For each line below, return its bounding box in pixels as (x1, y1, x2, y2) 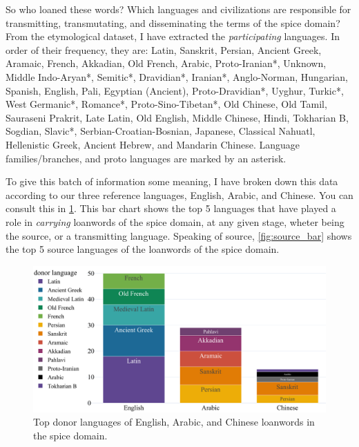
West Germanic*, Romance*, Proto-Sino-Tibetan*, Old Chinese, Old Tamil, (6, 97, 327, 111)
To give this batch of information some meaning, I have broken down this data (6, 174, 338, 189)
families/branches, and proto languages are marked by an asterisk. (6, 151, 287, 165)
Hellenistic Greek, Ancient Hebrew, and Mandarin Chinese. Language (6, 137, 300, 151)
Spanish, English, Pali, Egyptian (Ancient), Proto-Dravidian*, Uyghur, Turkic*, (6, 83, 344, 97)
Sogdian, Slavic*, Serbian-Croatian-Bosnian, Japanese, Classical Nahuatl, (6, 124, 316, 138)
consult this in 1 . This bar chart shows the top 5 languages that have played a (6, 201, 336, 216)
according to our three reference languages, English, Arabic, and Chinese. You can (6, 187, 353, 202)
